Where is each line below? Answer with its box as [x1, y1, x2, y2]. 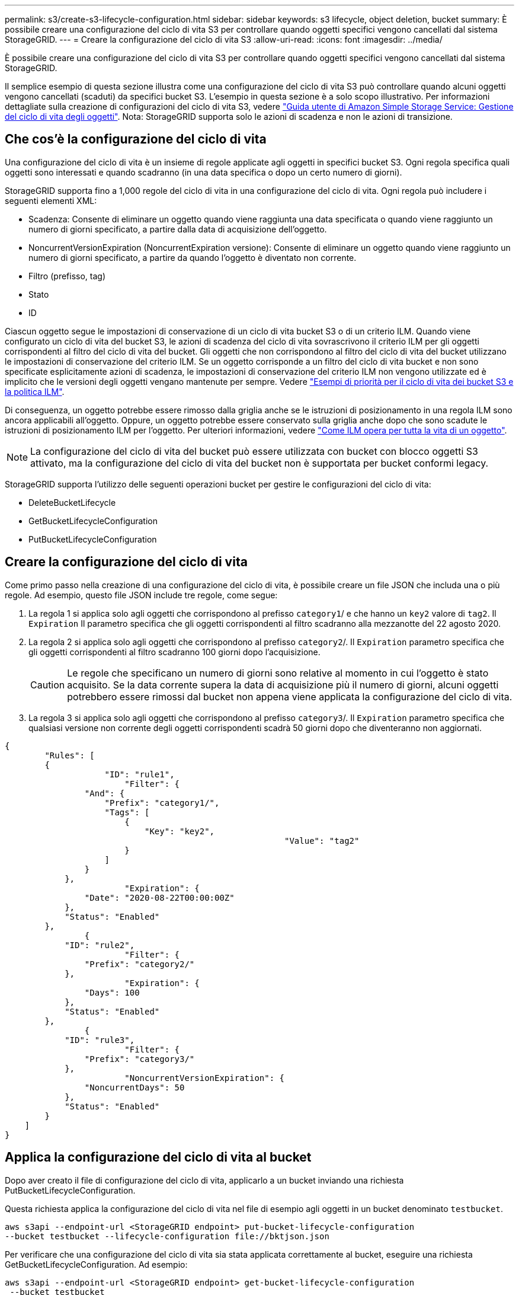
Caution [30, 678, 65, 691]
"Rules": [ [44, 750, 95, 760]
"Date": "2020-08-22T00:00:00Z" [84, 892, 235, 902]
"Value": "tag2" [284, 835, 360, 846]
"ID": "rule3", [65, 1035, 135, 1045]
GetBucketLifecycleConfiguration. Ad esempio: [5, 1259, 188, 1270]
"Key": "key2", [145, 826, 215, 836]
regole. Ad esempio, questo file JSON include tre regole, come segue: [5, 589, 278, 600]
